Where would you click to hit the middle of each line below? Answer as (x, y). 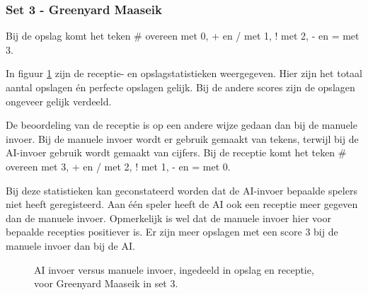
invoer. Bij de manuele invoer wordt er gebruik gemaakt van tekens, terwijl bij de (182, 138)
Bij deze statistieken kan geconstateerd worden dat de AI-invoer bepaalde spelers (182, 190)
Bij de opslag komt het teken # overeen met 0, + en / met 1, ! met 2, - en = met (183, 36)
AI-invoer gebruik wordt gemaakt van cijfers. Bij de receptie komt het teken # (176, 152)
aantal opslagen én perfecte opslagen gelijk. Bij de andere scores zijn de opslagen (180, 87)
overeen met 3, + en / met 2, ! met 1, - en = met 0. (118, 166)
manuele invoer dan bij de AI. (70, 245)
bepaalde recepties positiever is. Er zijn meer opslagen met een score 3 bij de (172, 232)
